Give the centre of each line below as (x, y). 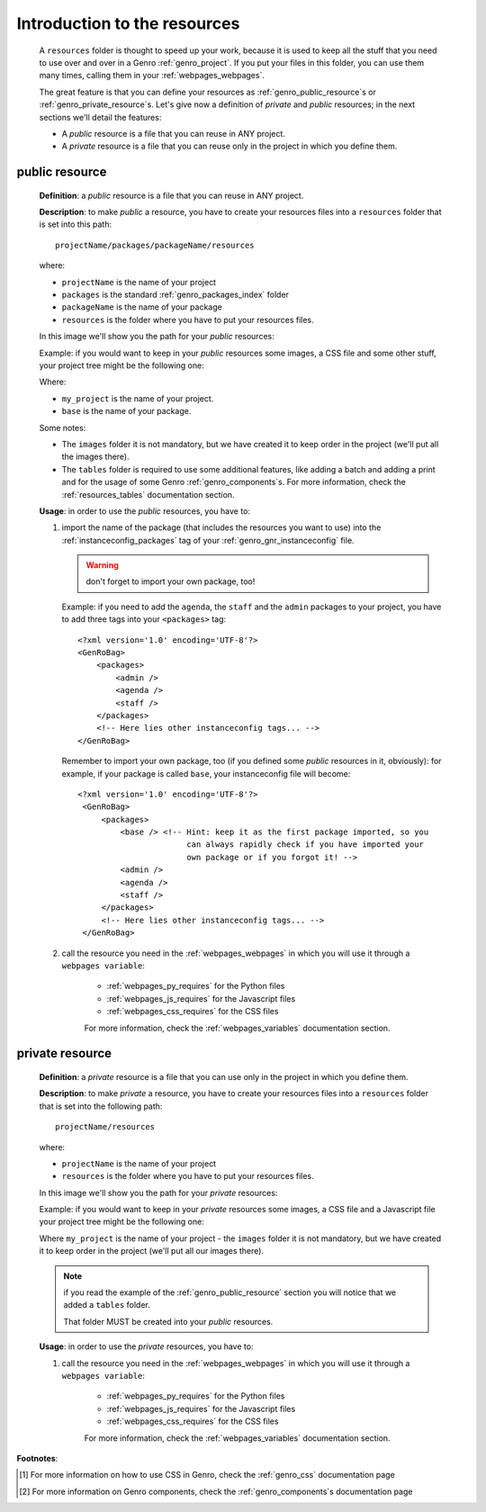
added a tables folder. (107, 1305)
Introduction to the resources (128, 23)
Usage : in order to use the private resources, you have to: (146, 1346)
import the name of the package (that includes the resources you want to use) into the (221, 527)
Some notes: (63, 427)
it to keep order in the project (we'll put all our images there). (152, 1251)
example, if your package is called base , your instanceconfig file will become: (206, 773)
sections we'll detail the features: (100, 117)
